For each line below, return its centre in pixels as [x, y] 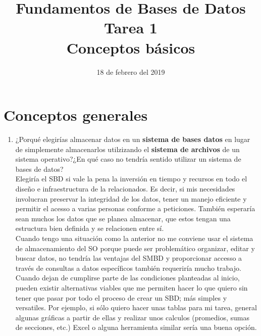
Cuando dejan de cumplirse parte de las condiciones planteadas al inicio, [127, 278]
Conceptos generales [76, 115]
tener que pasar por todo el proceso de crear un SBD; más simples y [121, 297]
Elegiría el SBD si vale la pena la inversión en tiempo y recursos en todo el [131, 179]
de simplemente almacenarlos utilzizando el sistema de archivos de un [127, 149]
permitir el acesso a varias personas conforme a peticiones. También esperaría [135, 208]
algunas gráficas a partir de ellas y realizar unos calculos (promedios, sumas [133, 317]
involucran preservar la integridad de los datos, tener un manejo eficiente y [131, 198]
